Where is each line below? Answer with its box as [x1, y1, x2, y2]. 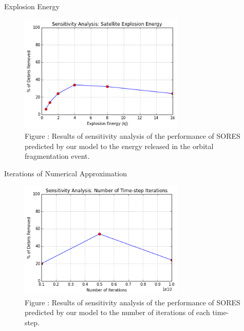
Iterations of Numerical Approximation [4, 168, 127, 178]
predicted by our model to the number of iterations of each [25, 307, 210, 318]
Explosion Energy [4, 1, 60, 11]
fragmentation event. [25, 151, 90, 161]
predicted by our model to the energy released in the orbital [25, 140, 214, 151]
